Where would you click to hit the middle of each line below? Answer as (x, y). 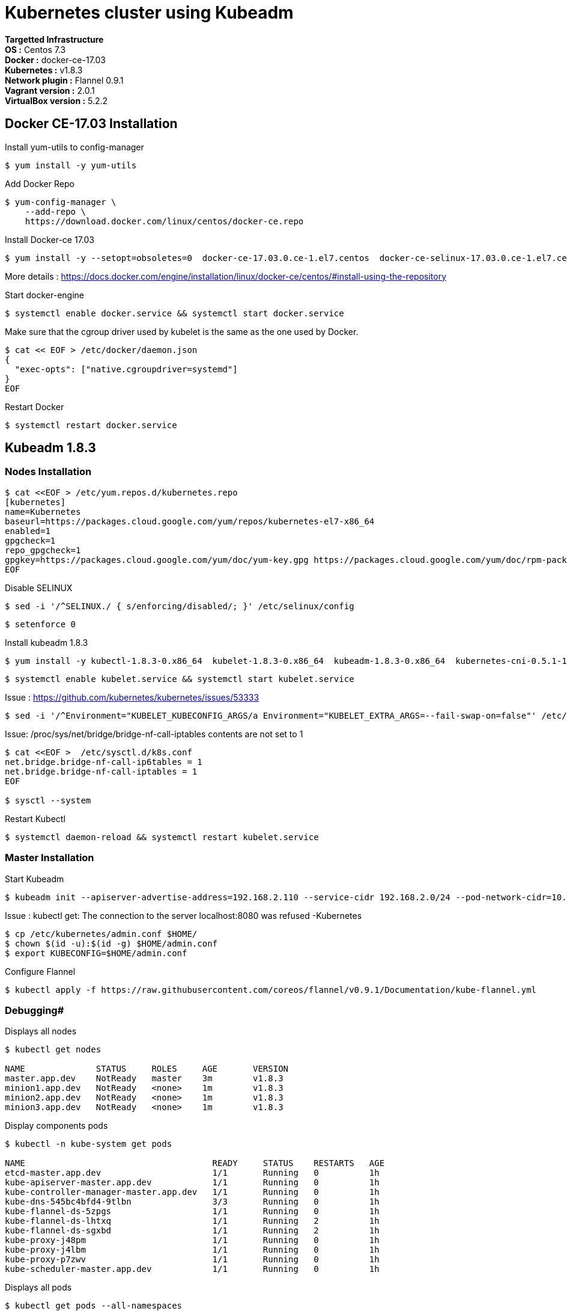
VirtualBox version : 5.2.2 (56, 100)
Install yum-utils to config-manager (74, 147)
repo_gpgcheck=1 (43, 550)
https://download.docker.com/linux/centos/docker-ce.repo (164, 221)
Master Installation (50, 858)
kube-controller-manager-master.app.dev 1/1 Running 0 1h (192, 1192)
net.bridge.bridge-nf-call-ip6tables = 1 (104, 762)
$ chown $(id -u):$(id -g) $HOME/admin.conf (111, 943)
